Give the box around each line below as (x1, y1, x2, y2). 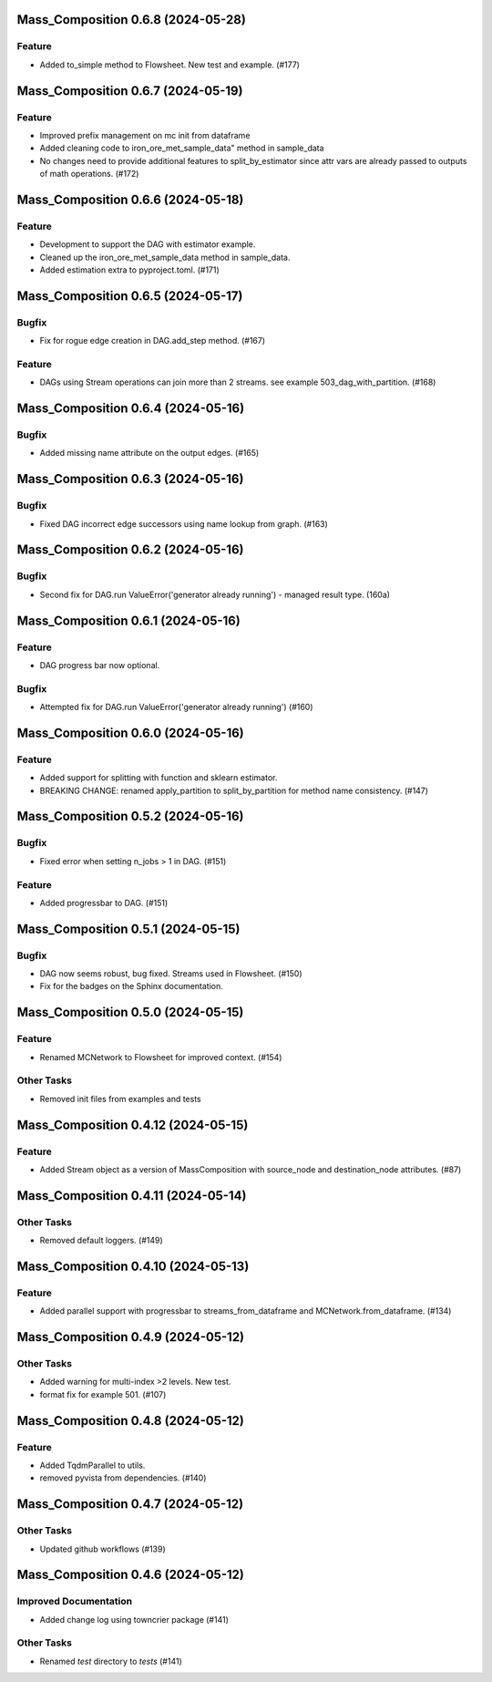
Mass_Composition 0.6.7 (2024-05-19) (16, 83, 243, 98)
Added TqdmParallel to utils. (39, 1460, 146, 1470)
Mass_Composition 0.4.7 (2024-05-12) (16, 1496, 244, 1512)
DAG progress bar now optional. (39, 659, 160, 670)
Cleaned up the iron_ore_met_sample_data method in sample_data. (39, 252, 291, 263)
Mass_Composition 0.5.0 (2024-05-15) (16, 1005, 244, 1020)
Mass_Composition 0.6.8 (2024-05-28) (16, 12, 246, 27)
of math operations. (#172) (39, 169, 139, 180)
